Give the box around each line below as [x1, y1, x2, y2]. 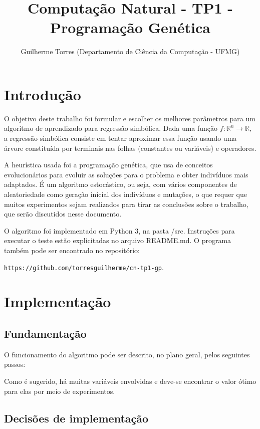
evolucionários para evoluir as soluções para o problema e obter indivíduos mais [4, 169, 248, 179]
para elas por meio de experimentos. [4, 385, 115, 396]
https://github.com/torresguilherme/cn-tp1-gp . [4, 262, 164, 272]
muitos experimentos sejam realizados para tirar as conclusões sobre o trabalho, [4, 198, 248, 209]
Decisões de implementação [4, 410, 149, 425]
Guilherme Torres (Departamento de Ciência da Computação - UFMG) [21, 46, 240, 57]
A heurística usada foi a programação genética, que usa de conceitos [4, 159, 213, 170]
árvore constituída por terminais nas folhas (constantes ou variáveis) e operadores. [4, 142, 256, 153]
